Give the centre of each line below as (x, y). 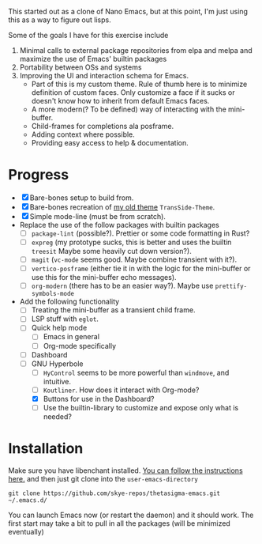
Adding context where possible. (83, 134)
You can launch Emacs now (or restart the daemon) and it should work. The (131, 515)
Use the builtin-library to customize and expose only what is (141, 407)
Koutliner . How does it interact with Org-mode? (121, 390)
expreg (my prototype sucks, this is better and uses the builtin (131, 242)
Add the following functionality (69, 302)
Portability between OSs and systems (80, 67)
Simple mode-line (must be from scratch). (97, 216)
